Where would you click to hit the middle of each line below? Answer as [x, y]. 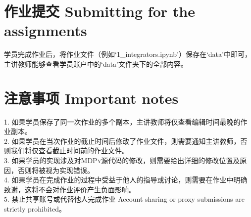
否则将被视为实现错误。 [56, 170]
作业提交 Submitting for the [100, 11]
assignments [46, 30]
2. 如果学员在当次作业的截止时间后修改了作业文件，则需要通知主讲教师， [122, 141]
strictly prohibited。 [35, 208]
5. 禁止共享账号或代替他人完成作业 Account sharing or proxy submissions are [124, 199]
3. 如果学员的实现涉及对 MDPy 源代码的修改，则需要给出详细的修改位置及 [122, 160]
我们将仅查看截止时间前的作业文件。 [70, 151]
